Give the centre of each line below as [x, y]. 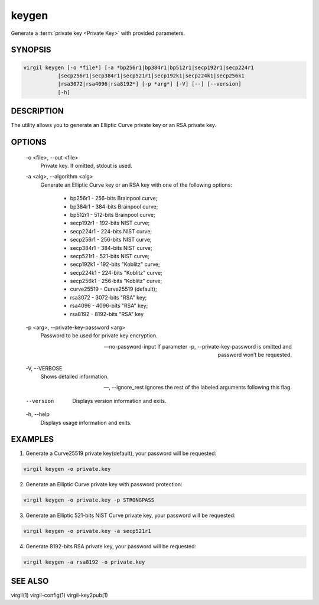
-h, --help [38, 414]
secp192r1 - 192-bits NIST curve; [110, 223]
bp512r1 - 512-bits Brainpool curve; [113, 214]
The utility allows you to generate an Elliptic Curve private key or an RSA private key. [114, 125]
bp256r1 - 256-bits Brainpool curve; [114, 199]
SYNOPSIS [31, 50]
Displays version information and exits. [119, 401]
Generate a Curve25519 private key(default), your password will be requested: [121, 453]
